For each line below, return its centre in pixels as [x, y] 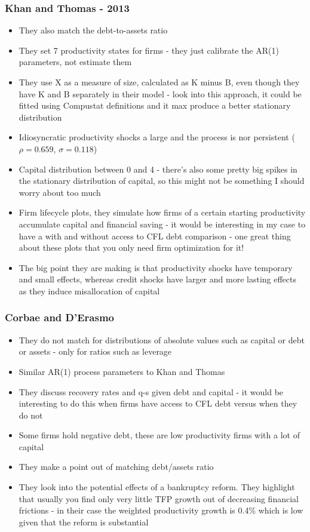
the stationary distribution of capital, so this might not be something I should [162, 181]
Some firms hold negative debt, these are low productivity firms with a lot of [159, 435]
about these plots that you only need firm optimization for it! [131, 247]
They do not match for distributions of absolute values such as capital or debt [162, 339]
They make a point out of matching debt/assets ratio [116, 467]
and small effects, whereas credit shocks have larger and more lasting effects [157, 279]
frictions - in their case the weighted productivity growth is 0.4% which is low [161, 510]
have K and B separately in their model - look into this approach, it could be [160, 93]
